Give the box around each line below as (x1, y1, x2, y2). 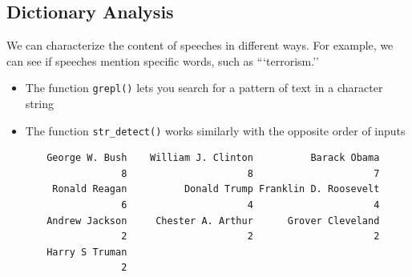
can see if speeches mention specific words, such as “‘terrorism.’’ (6, 52, 319, 69)
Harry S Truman (46, 246, 127, 258)
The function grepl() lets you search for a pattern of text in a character (25, 79, 383, 96)
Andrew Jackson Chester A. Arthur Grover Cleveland (46, 215, 380, 227)
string (25, 95, 54, 112)
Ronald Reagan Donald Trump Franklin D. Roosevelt (52, 183, 380, 195)
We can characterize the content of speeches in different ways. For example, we (6, 37, 394, 54)
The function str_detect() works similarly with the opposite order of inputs (25, 122, 406, 138)
